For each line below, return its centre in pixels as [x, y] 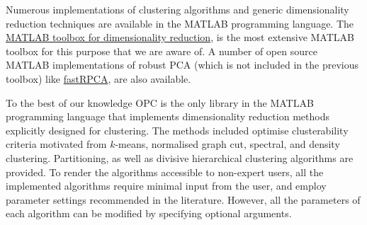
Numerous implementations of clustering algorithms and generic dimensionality [177, 9]
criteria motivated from [56, 144]
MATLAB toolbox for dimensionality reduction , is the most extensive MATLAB [180, 37]
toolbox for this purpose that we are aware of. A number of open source [162, 51]
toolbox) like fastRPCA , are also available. [98, 78]
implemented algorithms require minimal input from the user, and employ [166, 186]
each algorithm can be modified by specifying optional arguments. [149, 213]
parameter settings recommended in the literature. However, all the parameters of [183, 199]
